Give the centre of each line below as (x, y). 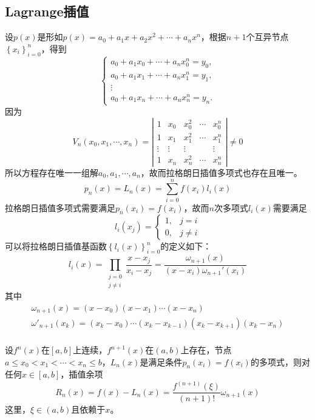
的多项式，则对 (280, 361)
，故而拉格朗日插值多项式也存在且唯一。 (221, 172)
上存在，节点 (206, 350)
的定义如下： (186, 246)
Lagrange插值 (47, 11)
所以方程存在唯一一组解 (52, 172)
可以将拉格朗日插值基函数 (56, 246)
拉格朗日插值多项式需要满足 (60, 207)
